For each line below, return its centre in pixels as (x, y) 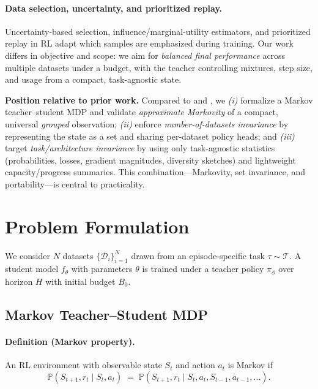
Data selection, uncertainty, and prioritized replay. (114, 8)
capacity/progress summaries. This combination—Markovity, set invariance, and (155, 172)
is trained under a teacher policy (203, 269)
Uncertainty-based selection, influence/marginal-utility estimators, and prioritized (158, 31)
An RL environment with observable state (83, 365)
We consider (28, 255)
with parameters (102, 269)
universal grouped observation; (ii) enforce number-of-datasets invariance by (147, 123)
